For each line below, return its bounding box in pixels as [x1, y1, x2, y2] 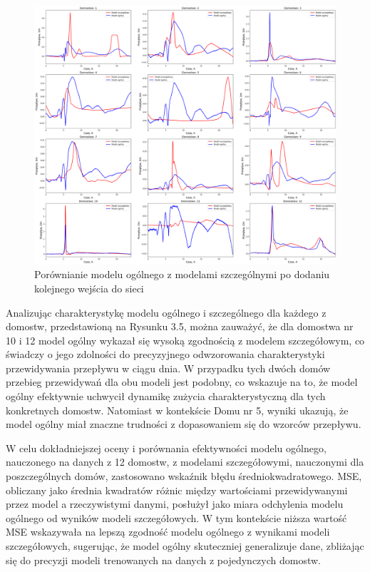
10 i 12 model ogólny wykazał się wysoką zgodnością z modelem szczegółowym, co [6, 332, 365, 347]
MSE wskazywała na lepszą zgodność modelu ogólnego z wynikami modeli [6, 524, 330, 539]
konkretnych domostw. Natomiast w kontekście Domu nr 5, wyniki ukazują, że [6, 402, 349, 417]
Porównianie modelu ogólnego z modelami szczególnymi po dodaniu [34, 267, 330, 282]
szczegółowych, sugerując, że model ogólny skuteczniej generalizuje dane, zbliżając [6, 538, 364, 553]
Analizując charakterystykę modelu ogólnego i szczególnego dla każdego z [6, 305, 327, 320]
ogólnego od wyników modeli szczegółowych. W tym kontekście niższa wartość [6, 510, 347, 525]
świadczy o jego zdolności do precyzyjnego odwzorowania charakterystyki [6, 347, 325, 362]
